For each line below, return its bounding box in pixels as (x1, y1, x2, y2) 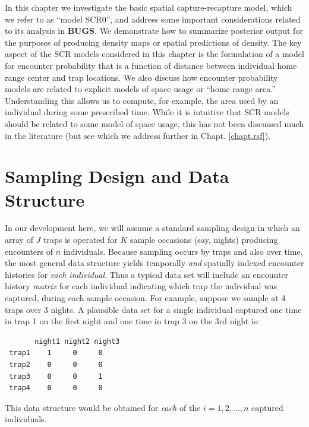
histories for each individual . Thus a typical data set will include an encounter (5, 268, 289, 280)
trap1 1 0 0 (9, 349, 103, 358)
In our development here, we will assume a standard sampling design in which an (5, 222, 300, 234)
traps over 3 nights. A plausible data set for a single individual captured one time (5, 303, 302, 315)
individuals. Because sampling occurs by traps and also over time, (63, 245, 303, 257)
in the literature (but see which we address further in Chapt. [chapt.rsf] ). (5, 129, 271, 141)
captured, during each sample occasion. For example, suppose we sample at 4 (5, 292, 286, 303)
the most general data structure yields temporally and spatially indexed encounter (5, 257, 304, 269)
